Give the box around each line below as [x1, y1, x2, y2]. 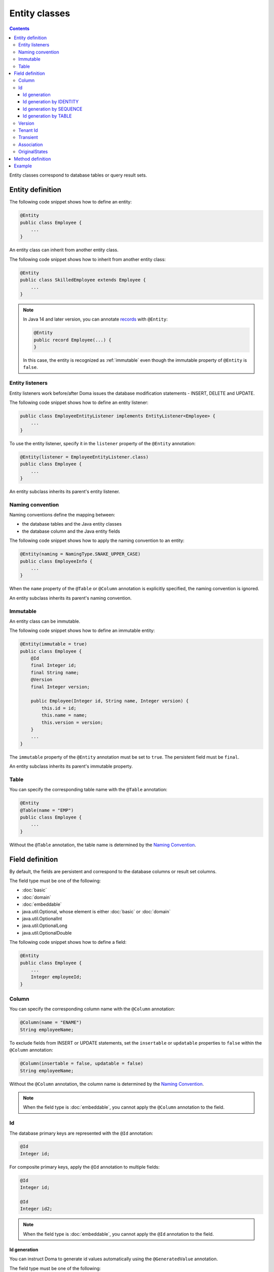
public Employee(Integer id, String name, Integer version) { [30, 698, 189, 704]
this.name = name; [41, 712, 87, 718]
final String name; [30, 670, 80, 675]
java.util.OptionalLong [22, 922, 68, 929]
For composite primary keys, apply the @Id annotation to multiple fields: [9, 1164, 160, 1170]
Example [14, 163, 32, 169]
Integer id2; [20, 1206, 53, 1212]
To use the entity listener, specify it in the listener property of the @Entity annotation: [9, 440, 196, 446]
